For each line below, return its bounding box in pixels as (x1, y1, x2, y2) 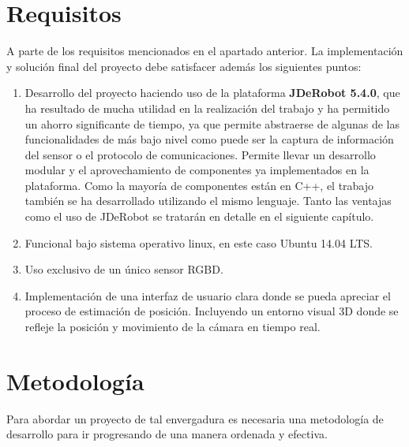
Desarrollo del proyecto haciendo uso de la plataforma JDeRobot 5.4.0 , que (24, 84, 400, 101)
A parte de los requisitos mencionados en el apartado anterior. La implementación (6, 43, 403, 59)
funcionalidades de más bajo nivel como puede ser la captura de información (24, 131, 394, 147)
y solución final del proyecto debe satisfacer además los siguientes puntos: (6, 58, 362, 74)
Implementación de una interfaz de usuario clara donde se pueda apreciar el (24, 287, 391, 304)
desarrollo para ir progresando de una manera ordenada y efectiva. (6, 426, 328, 442)
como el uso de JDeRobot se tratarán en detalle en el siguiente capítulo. (24, 208, 374, 225)
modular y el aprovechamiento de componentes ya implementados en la (24, 162, 370, 178)
